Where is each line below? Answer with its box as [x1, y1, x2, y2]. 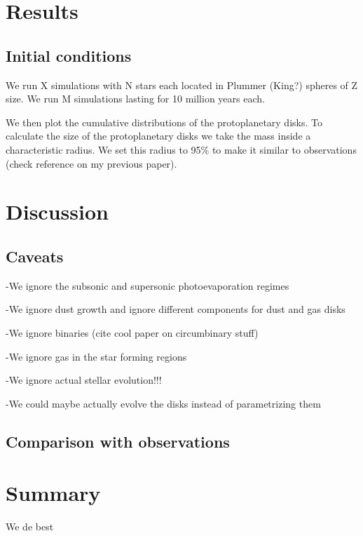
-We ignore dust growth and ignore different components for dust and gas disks [6, 302, 345, 316]
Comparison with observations [6, 430, 230, 452]
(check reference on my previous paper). [6, 156, 177, 170]
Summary [6, 478, 101, 507]
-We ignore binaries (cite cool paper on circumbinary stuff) [6, 325, 259, 340]
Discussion [6, 197, 109, 226]
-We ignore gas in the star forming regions [6, 349, 187, 363]
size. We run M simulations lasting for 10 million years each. [6, 91, 265, 106]
